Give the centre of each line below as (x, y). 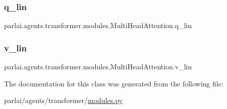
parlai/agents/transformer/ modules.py (63, 100)
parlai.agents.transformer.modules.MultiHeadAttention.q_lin (98, 25)
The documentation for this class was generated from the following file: (114, 83)
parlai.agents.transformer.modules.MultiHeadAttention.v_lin (98, 67)
